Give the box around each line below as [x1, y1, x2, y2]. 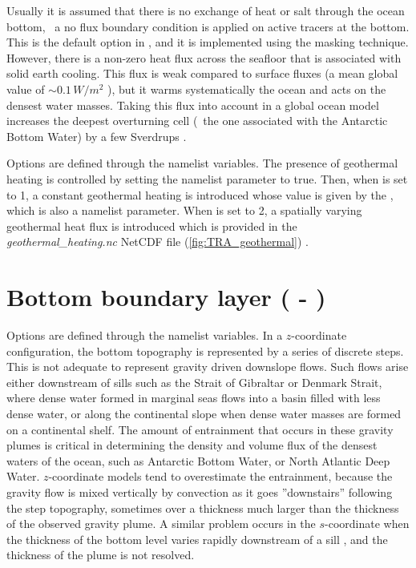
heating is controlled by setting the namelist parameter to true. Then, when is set [6, 170, 408, 187]
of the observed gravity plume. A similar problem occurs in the [6, 515, 316, 532]
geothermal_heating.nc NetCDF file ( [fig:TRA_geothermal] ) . [6, 233, 309, 250]
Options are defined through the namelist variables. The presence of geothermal [6, 155, 398, 171]
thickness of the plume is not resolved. [6, 546, 195, 563]
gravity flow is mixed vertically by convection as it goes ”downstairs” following [6, 483, 393, 500]
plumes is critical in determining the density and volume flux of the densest [6, 437, 378, 453]
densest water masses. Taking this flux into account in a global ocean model [6, 96, 379, 113]
